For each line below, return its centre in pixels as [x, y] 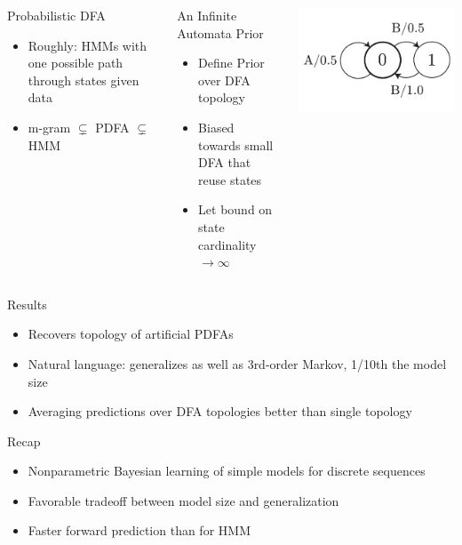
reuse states [230, 179]
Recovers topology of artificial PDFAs [131, 334]
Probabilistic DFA [56, 15]
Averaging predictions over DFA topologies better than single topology [220, 411]
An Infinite [207, 15]
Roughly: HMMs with [88, 45]
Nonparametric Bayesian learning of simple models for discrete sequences [227, 471]
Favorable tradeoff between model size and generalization [183, 500]
